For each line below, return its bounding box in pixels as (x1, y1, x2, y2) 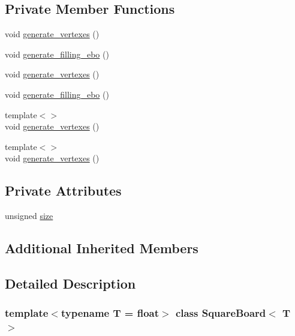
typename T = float (61, 305, 159, 320)
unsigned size (5, 209, 53, 222)
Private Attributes (5, 181, 122, 200)
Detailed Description (5, 274, 136, 292)
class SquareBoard (175, 305, 266, 320)
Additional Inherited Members (5, 239, 198, 257)
